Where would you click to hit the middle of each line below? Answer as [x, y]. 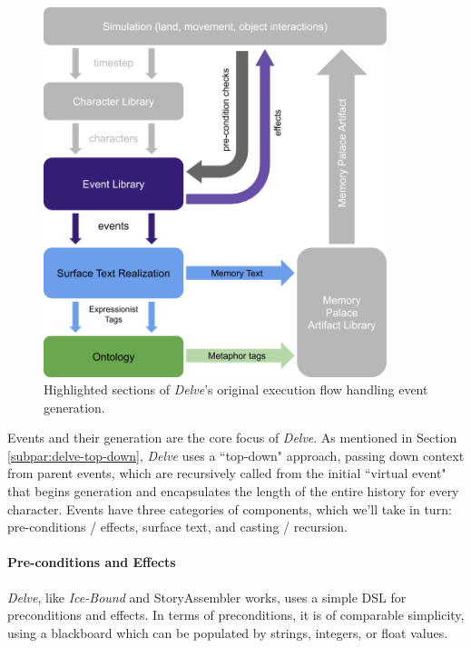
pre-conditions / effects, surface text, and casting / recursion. [178, 527]
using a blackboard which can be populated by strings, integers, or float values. [228, 632]
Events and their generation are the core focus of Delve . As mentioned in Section [232, 438]
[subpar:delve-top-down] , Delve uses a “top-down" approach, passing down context [236, 455]
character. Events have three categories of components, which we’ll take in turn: [230, 508]
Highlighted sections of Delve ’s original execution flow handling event [236, 389]
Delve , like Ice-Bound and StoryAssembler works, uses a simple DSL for [207, 597]
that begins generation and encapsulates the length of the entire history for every [233, 491]
